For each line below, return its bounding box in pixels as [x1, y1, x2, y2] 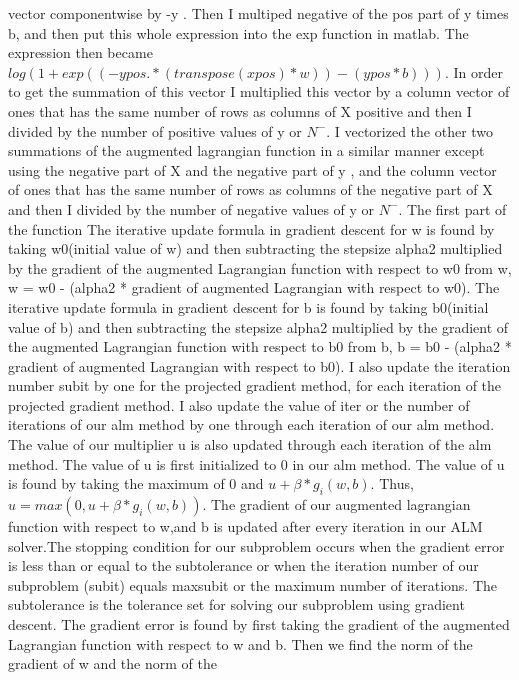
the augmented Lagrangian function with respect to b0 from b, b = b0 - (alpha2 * [8, 336, 512, 357]
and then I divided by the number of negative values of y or [8, 198, 375, 219]
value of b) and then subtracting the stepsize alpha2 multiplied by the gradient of [8, 316, 509, 337]
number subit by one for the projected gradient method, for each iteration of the [8, 375, 502, 396]
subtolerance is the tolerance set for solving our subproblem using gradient [8, 594, 465, 615]
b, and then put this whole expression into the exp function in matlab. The [8, 22, 469, 43]
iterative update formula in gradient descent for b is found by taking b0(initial [8, 296, 489, 317]
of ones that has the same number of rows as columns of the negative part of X [8, 179, 493, 200]
